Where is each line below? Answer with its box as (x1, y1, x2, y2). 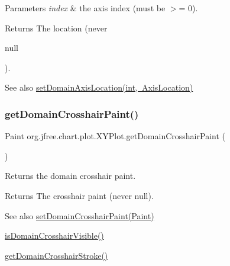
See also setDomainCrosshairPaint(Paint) (5, 209, 154, 222)
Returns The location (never (5, 21, 108, 34)
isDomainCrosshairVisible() (5, 229, 104, 242)
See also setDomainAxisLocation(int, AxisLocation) (5, 81, 193, 94)
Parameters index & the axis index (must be (5, 2, 166, 14)
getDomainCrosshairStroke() (5, 249, 108, 261)
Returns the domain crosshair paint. (5, 169, 136, 182)
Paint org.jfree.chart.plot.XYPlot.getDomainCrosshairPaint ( (5, 130, 225, 142)
